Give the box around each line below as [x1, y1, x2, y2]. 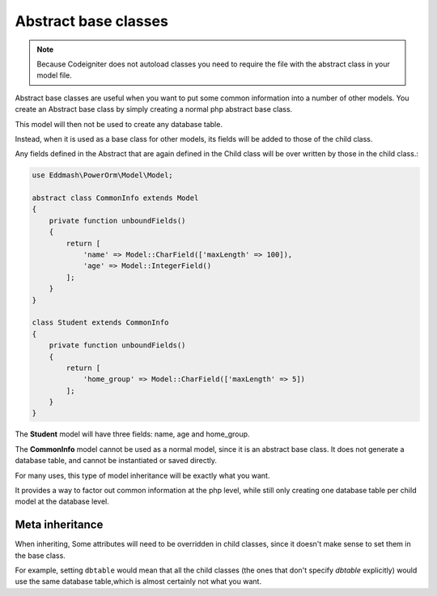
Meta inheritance [15, 518, 104, 532]
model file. [36, 70, 72, 80]
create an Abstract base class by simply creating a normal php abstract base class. [15, 104, 293, 114]
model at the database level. [15, 496, 109, 506]
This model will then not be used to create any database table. [15, 119, 223, 129]
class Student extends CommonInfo [32, 318, 169, 327]
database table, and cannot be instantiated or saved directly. [15, 456, 218, 466]
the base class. [15, 551, 66, 560]
